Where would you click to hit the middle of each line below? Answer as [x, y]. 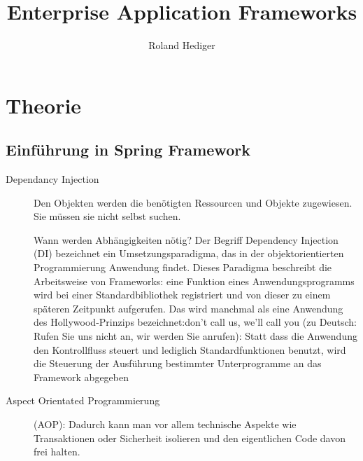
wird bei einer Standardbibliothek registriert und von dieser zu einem [182, 295]
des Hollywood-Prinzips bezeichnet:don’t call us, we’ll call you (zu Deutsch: [195, 322]
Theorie [44, 105]
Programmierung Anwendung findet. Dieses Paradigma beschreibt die [183, 267]
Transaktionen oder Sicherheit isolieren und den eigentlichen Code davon [190, 438]
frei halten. [57, 452]
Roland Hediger [182, 45]
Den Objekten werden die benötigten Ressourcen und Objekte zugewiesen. [193, 202]
